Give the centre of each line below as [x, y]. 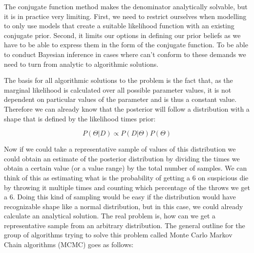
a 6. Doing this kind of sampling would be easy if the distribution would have [120, 197]
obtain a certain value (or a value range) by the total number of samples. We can [126, 168]
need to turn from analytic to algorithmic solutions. [81, 64]
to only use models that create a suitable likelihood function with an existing [119, 26]
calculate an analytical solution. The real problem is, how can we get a [110, 216]
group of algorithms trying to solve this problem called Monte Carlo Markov [118, 235]
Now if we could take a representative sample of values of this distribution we [120, 149]
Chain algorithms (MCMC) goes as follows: [69, 244]
